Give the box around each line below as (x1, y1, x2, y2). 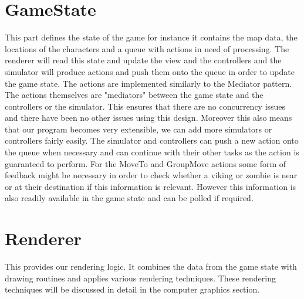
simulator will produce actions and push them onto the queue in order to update (5, 65, 295, 77)
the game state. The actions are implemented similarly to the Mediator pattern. (5, 77, 292, 89)
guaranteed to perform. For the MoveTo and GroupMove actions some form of (5, 157, 286, 169)
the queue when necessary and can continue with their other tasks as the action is (5, 146, 299, 158)
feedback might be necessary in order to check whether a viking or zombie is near (5, 169, 298, 181)
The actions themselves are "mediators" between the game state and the (5, 89, 264, 101)
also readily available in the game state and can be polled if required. (5, 192, 254, 204)
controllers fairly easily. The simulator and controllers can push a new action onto (5, 134, 299, 147)
